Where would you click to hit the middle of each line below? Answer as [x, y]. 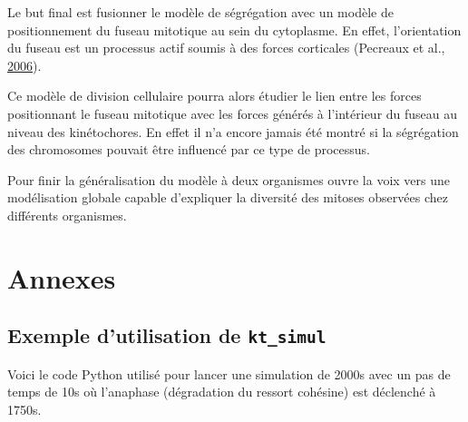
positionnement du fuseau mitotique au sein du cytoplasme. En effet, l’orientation [234, 29]
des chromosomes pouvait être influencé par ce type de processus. [189, 149]
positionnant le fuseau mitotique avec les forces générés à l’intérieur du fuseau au [233, 113]
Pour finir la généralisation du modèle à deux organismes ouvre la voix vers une [229, 179]
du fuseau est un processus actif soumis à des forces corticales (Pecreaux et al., [226, 48]
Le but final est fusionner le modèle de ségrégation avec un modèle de [200, 12]
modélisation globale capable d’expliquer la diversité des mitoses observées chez [228, 197]
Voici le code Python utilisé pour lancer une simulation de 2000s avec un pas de [229, 373]
